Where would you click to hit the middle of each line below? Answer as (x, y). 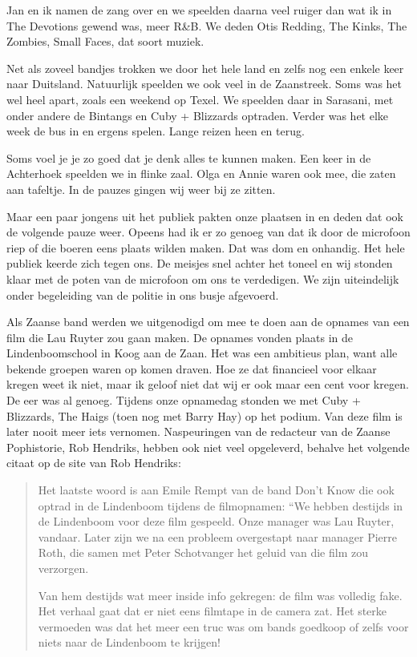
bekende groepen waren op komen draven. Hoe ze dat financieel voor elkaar (192, 368)
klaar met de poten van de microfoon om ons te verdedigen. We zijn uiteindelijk (203, 278)
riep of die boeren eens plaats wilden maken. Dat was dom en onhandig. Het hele (206, 247)
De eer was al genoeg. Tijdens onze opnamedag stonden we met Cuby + (184, 400)
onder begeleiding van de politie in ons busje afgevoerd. (143, 294)
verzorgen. (63, 568)
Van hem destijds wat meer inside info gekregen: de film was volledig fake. (220, 595)
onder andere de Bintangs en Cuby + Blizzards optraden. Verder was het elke (198, 115)
